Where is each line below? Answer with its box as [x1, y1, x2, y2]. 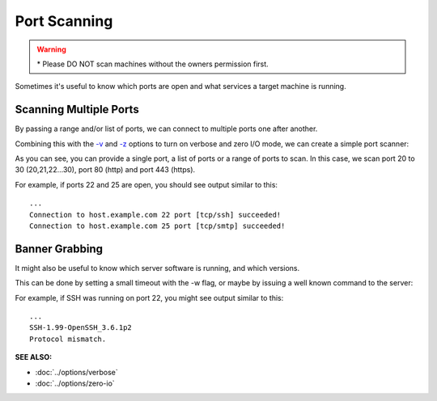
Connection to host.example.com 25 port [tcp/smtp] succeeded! [29, 221, 286, 230]
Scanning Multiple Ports [15, 103, 139, 116]
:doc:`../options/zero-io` [35, 378, 115, 388]
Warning [36, 44, 66, 54]
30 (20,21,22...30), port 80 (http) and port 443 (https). [15, 165, 196, 175]
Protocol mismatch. [29, 334, 107, 344]
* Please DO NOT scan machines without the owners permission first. [36, 59, 269, 69]
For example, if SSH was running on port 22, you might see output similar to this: [15, 293, 284, 302]
